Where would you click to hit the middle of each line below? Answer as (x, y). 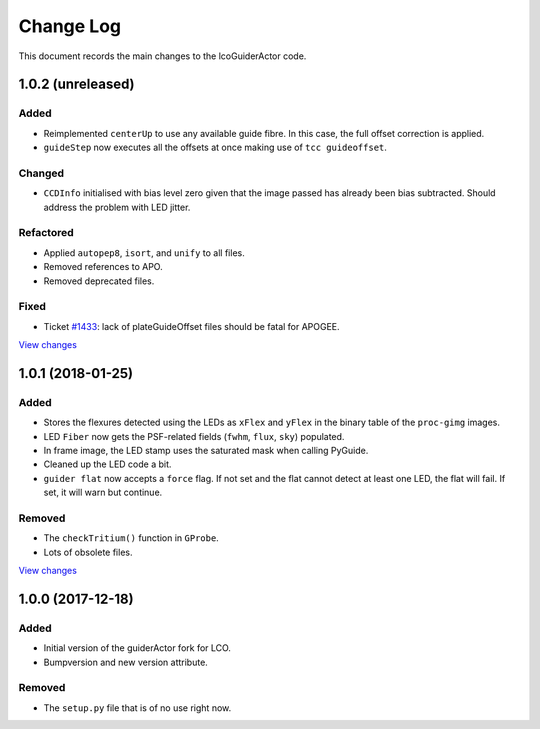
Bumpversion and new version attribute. (126, 662)
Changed (41, 173)
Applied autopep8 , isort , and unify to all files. (144, 252)
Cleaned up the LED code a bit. (107, 464)
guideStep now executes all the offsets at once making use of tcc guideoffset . (215, 147)
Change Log (70, 26)
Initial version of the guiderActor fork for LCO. (137, 648)
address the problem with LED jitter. (117, 207)
